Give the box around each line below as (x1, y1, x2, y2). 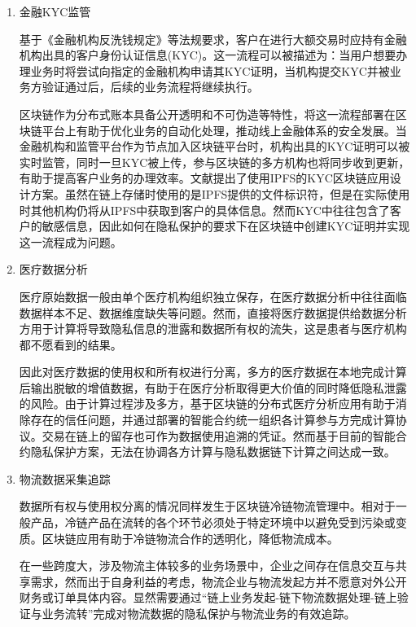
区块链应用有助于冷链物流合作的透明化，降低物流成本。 (42, 529, 339, 546)
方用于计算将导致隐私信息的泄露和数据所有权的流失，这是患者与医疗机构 (19, 320, 407, 337)
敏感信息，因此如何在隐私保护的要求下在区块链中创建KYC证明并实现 (42, 217, 410, 235)
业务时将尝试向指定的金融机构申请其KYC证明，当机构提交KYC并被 (30, 62, 390, 79)
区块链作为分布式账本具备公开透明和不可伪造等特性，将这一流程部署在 (19, 105, 396, 122)
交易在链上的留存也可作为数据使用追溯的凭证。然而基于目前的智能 (42, 427, 396, 444)
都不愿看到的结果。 (19, 335, 122, 353)
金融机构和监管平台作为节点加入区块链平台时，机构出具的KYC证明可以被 (19, 138, 410, 155)
